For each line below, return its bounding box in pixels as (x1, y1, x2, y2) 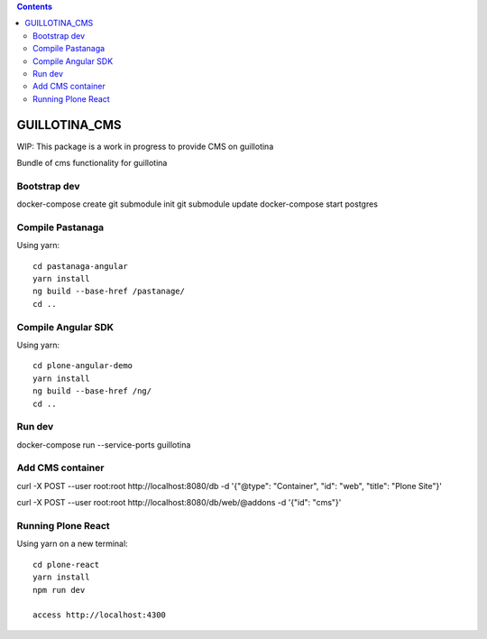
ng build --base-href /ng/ (32, 386, 152, 396)
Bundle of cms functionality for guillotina (16, 158, 168, 169)
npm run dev (32, 585, 86, 595)
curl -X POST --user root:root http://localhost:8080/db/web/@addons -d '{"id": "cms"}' (16, 497, 342, 508)
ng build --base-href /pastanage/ (32, 286, 185, 297)
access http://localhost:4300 (32, 610, 167, 620)
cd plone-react (32, 560, 100, 570)
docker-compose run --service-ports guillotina (16, 439, 191, 450)
